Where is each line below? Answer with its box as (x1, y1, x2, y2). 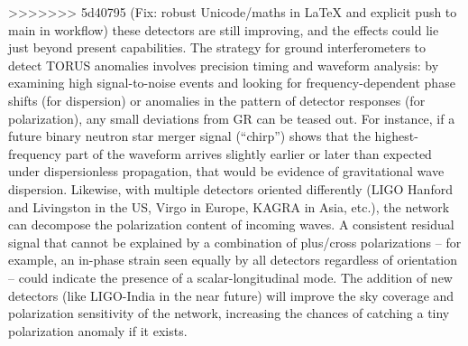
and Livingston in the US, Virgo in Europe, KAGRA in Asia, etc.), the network (8, 197, 450, 216)
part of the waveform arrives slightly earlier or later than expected (65, 144, 432, 163)
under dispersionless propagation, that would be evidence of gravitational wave (8, 162, 445, 181)
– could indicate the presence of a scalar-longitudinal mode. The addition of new (8, 267, 453, 286)
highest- (374, 126, 418, 145)
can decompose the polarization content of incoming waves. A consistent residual (8, 215, 454, 234)
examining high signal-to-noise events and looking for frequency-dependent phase (8, 73, 455, 92)
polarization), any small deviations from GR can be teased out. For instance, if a (8, 108, 455, 127)
